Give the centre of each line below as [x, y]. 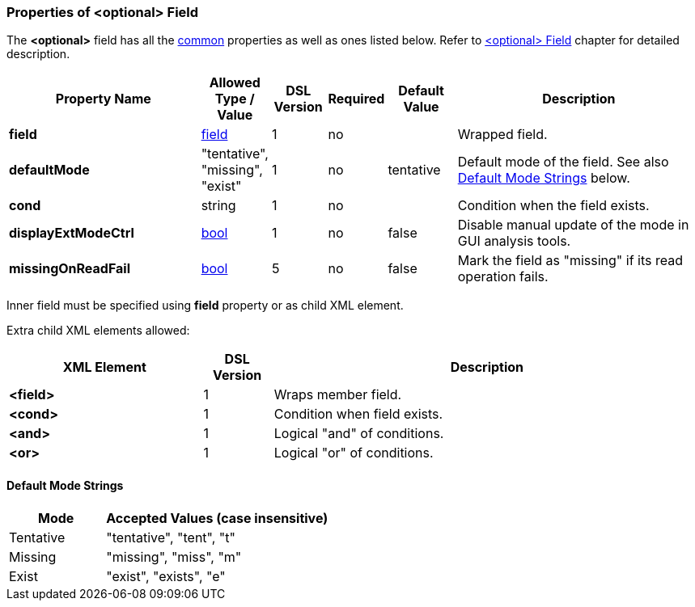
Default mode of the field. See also [563, 162]
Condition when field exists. [358, 414]
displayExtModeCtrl [72, 233]
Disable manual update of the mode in [573, 225]
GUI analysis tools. [514, 241]
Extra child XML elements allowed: [98, 331]
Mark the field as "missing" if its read [570, 261]
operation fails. [503, 277]
